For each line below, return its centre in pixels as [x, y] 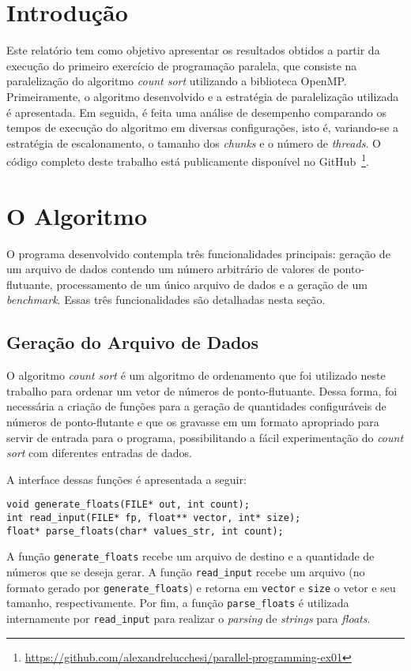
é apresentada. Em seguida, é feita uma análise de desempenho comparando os [196, 112]
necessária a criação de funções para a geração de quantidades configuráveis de [196, 406]
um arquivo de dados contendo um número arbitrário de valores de [168, 269]
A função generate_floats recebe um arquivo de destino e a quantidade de [190, 556]
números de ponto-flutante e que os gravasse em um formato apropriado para [193, 422]
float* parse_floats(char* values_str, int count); [145, 531]
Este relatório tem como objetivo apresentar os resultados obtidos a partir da [193, 50]
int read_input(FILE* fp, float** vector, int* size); [154, 518]
